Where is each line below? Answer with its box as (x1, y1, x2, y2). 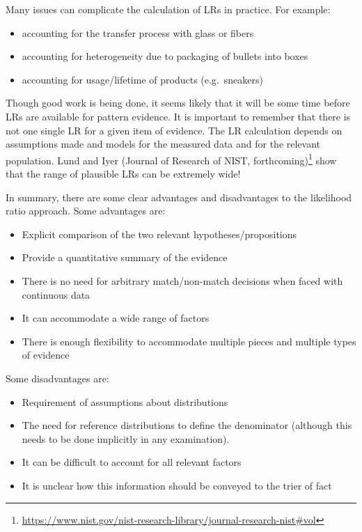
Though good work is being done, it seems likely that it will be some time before (6, 95, 350, 110)
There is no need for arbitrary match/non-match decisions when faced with (22, 273, 343, 288)
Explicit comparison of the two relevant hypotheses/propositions (22, 226, 297, 241)
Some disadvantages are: (6, 370, 109, 385)
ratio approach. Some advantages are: (6, 203, 166, 218)
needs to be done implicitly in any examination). (22, 431, 230, 446)
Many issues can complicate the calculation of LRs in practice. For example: (6, 2, 331, 16)
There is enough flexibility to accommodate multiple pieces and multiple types (22, 334, 356, 348)
